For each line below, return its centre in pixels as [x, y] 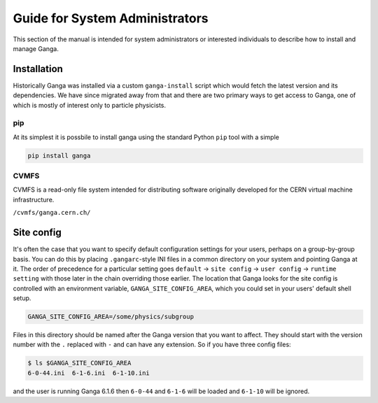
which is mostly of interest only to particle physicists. [90, 105]
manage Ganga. [36, 48]
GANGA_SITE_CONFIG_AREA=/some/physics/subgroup [111, 317]
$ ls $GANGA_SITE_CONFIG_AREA [79, 363]
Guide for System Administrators [111, 18]
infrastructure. [34, 199]
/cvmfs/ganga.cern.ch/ [52, 213]
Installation [38, 69]
